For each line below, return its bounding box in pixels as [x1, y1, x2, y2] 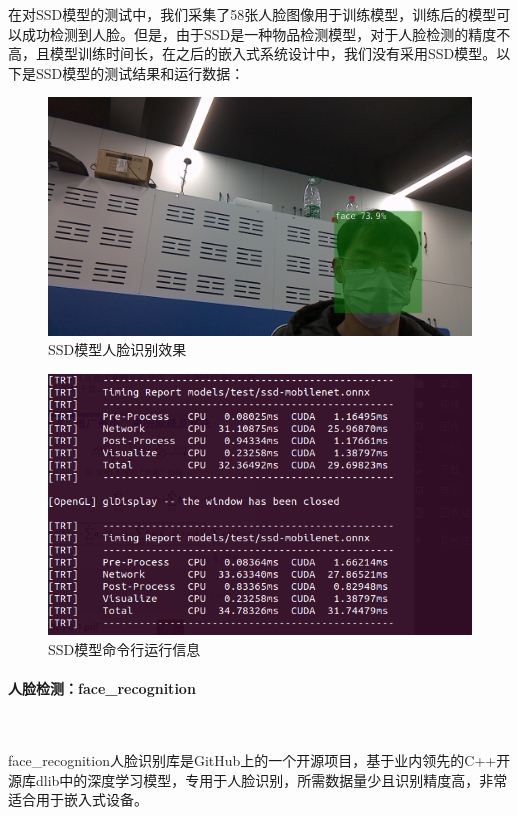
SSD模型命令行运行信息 [48, 638, 201, 659]
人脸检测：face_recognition [8, 678, 196, 699]
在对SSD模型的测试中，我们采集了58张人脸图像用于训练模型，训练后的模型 [8, 4, 497, 24]
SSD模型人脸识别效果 [48, 339, 187, 360]
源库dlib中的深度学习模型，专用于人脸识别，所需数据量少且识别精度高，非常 [8, 769, 508, 790]
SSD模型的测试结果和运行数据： [35, 62, 245, 83]
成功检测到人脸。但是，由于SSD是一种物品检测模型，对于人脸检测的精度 [21, 23, 497, 44]
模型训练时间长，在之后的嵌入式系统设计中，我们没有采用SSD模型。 [49, 43, 497, 64]
